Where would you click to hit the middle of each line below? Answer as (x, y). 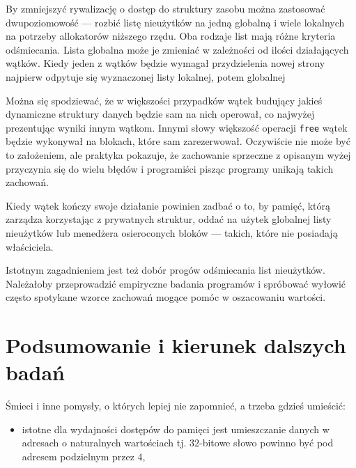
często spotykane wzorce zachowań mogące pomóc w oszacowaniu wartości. (166, 297)
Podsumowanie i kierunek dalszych (176, 345)
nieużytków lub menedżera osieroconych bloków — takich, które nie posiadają (172, 232)
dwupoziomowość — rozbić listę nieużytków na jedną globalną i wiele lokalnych (175, 22)
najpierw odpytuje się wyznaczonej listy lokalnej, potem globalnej (146, 76)
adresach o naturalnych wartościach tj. (104, 443)
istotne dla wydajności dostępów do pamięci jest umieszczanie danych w (176, 429)
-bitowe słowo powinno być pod (266, 443)
